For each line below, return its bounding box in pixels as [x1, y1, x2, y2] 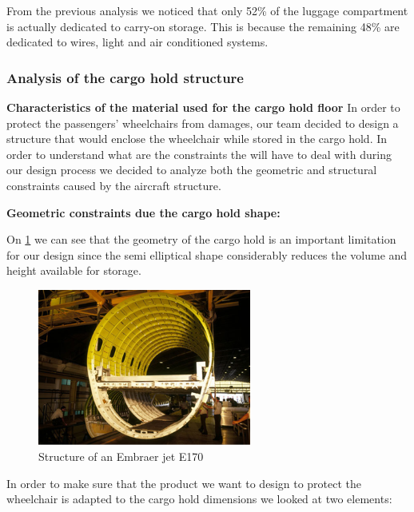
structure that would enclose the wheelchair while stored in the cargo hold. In [6, 130, 388, 147]
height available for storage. [6, 262, 141, 279]
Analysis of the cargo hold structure [6, 67, 244, 87]
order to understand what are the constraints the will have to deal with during [6, 145, 392, 162]
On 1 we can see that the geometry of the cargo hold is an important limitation [6, 231, 396, 248]
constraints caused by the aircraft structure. [6, 177, 221, 193]
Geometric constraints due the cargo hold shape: [6, 204, 281, 220]
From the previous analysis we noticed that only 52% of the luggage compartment [6, 2, 408, 18]
